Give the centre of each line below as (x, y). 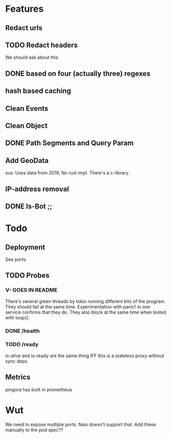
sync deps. (17, 361)
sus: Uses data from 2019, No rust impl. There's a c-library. (67, 173)
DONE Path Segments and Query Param (69, 143)
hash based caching (38, 91)
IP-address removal (37, 189)
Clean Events (27, 108)
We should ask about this (32, 57)
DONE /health (22, 331)
